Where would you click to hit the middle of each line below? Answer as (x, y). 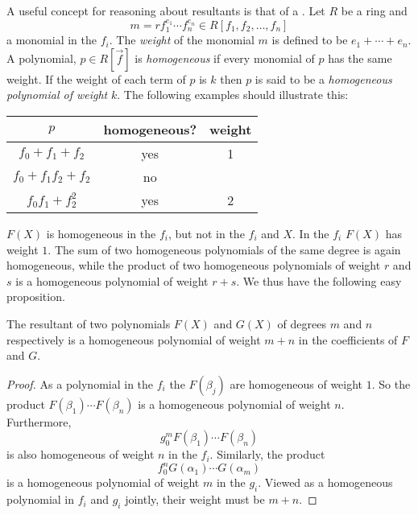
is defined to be (310, 40)
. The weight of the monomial (182, 40)
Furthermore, (39, 421)
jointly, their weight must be (195, 499)
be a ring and (374, 10)
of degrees (302, 323)
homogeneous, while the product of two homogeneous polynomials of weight (194, 265)
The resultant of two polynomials (89, 323)
